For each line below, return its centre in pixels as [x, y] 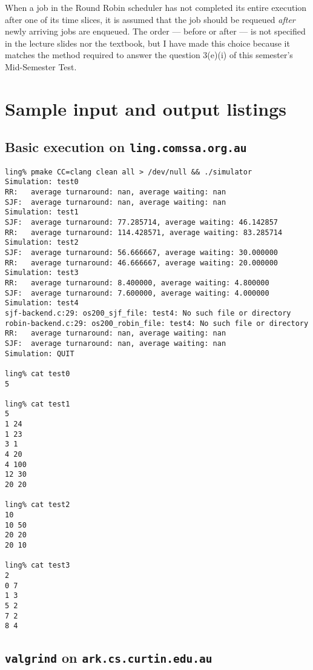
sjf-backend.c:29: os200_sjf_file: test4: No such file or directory [148, 313]
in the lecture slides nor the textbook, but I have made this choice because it [147, 43]
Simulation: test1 [42, 212]
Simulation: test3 [42, 273]
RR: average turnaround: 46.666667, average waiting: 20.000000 [142, 263]
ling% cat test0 [38, 373]
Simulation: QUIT [40, 353]
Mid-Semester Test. [41, 66]
